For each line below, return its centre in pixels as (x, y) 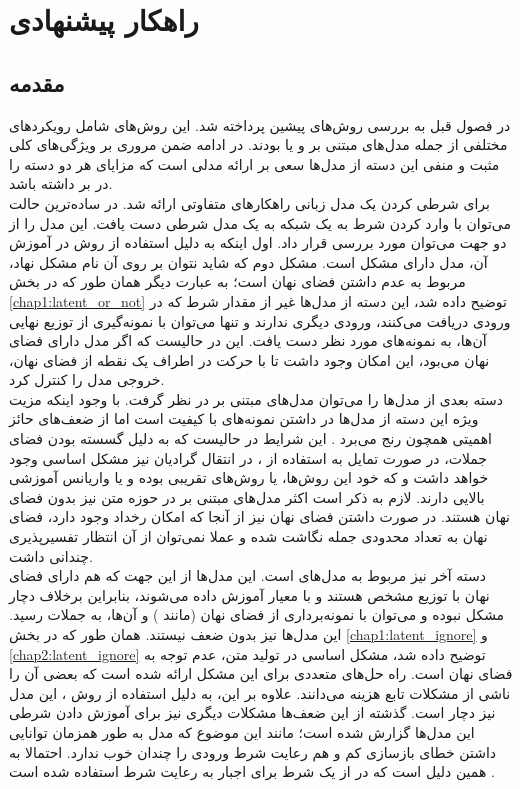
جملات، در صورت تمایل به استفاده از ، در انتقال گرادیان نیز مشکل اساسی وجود (248, 457)
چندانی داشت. (51, 555)
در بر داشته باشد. (61, 183)
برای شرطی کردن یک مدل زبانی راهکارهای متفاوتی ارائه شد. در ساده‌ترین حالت (249, 202)
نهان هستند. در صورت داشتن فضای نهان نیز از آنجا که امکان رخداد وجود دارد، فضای (260, 516)
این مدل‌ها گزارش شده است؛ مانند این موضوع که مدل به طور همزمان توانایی (242, 731)
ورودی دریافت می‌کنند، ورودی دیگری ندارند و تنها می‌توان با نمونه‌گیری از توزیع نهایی (260, 320)
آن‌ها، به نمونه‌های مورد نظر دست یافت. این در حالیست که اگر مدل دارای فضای (248, 340)
